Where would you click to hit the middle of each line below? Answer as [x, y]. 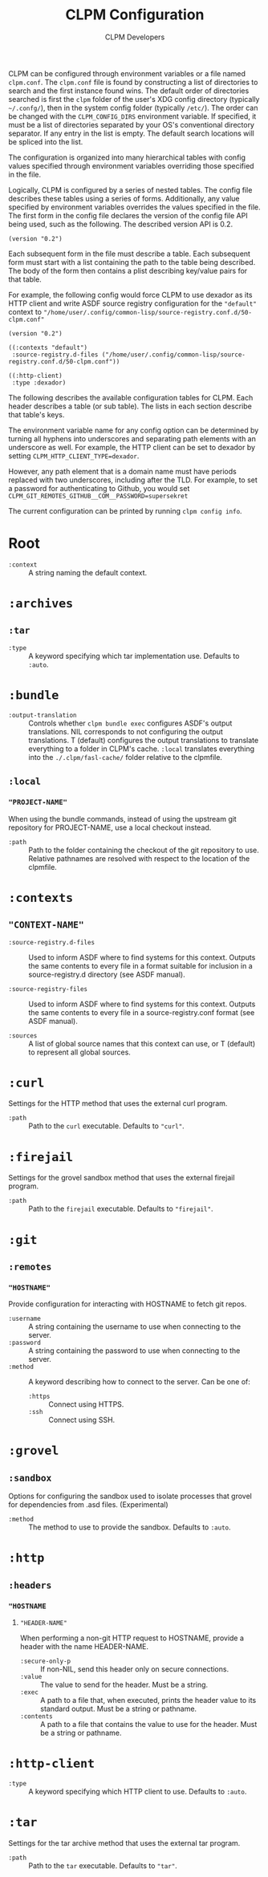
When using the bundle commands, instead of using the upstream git [122, 819]
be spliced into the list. [46, 141]
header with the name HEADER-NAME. [84, 1647]
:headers [30, 1585]
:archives [41, 604]
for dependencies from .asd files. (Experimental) [88, 1505]
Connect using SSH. [82, 1420]
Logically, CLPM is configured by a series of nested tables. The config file [130, 189]
